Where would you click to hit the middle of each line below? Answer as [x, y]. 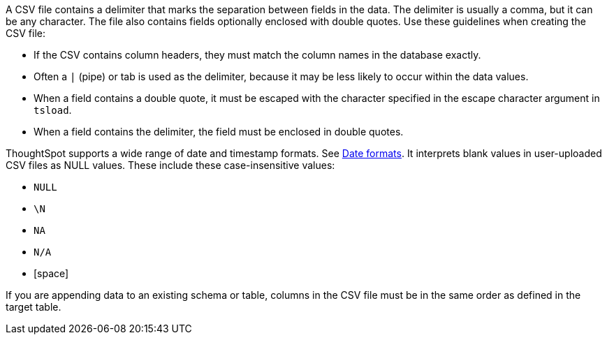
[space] [51, 273]
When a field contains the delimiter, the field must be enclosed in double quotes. [219, 132]
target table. [34, 307]
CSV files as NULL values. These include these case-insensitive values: [170, 165]
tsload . [53, 110]
